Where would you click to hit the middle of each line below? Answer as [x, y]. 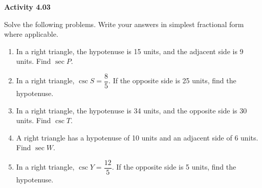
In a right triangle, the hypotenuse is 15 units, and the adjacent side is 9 [130, 51]
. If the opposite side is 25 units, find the [172, 80]
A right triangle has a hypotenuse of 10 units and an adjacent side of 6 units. [137, 137]
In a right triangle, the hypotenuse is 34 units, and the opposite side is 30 [132, 110]
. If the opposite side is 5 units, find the [174, 167]
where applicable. [31, 34]
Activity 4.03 [27, 7]
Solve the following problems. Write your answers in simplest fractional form [124, 24]
